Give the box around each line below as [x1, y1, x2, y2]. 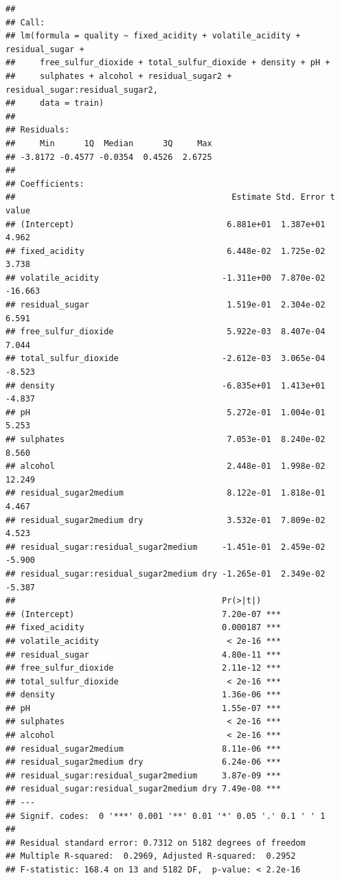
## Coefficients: [5, 178, 84, 189]
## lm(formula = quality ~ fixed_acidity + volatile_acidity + [5, 31, 301, 41]
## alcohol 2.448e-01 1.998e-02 [5, 461, 326, 472]
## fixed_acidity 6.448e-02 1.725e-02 [5, 246, 326, 256]
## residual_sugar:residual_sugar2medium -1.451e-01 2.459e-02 [5, 542, 326, 552]
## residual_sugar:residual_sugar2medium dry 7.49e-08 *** [5, 784, 281, 794]
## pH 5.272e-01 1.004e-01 [5, 407, 326, 417]
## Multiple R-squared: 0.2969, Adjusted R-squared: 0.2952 [5, 851, 296, 861]
